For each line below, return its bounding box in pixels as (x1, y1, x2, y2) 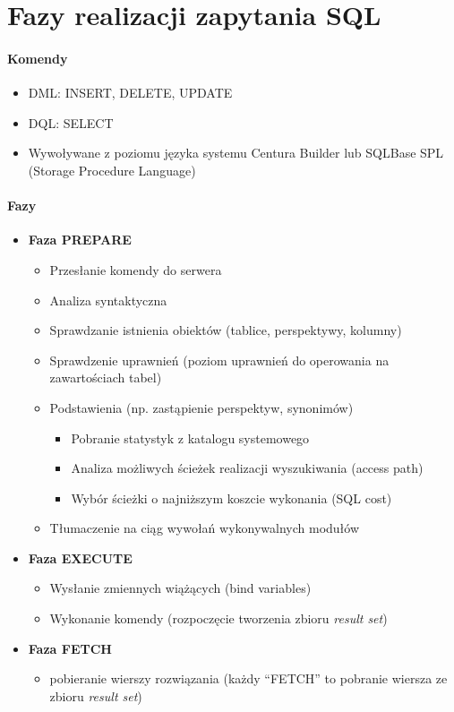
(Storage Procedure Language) (28, 160, 196, 179)
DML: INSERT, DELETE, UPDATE (28, 83, 233, 102)
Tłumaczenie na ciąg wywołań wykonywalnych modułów (49, 519, 360, 537)
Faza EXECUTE (28, 548, 133, 567)
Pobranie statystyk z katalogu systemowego (71, 428, 310, 447)
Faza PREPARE (28, 230, 132, 249)
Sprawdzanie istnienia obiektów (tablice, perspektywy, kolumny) (49, 321, 402, 339)
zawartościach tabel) (49, 368, 162, 387)
